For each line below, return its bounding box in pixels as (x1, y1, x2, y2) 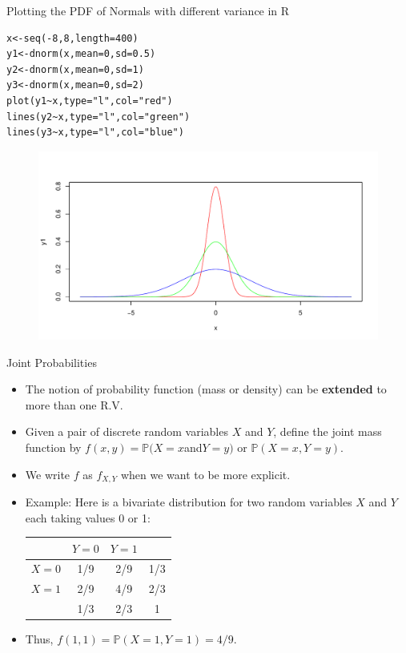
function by (25, 438, 82, 455)
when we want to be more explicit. (120, 466, 291, 482)
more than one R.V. (25, 396, 123, 413)
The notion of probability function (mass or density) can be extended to (25, 381, 387, 397)
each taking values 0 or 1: (25, 509, 151, 526)
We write (25, 466, 70, 482)
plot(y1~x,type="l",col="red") (6, 95, 173, 107)
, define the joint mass (273, 423, 382, 440)
